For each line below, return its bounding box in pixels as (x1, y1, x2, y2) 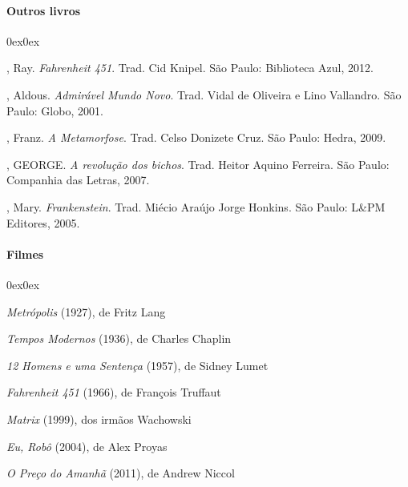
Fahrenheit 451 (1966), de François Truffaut (6, 384, 221, 400)
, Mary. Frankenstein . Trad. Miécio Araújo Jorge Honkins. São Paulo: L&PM (6, 198, 386, 215)
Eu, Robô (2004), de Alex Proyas (6, 437, 168, 454)
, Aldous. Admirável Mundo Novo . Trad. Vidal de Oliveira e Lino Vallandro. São (6, 86, 402, 103)
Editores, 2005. (6, 214, 80, 231)
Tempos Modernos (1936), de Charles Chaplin (6, 330, 232, 347)
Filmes (6, 245, 44, 262)
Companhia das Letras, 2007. (6, 171, 150, 188)
